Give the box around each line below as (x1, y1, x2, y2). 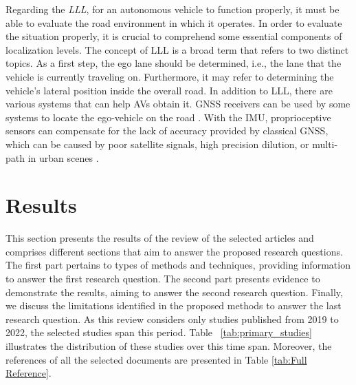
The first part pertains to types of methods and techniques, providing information (5, 258, 351, 272)
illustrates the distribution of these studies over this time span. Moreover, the (5, 339, 332, 353)
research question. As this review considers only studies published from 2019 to (5, 311, 339, 326)
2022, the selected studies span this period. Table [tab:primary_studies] (5, 325, 312, 340)
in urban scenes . (27, 150, 99, 165)
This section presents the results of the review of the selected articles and (5, 231, 314, 245)
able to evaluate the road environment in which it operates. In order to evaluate (5, 15, 342, 30)
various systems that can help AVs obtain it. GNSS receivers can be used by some (5, 96, 351, 111)
